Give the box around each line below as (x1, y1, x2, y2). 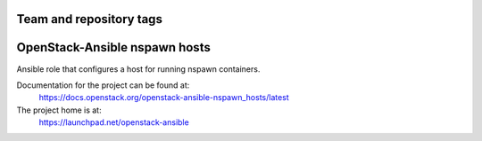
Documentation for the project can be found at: (16, 80, 190, 90)
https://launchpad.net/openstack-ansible (38, 117, 189, 128)
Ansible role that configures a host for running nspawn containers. (16, 63, 261, 74)
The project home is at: (16, 105, 102, 115)
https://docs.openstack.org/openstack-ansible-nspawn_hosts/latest (38, 92, 289, 103)
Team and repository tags (16, 12, 162, 27)
